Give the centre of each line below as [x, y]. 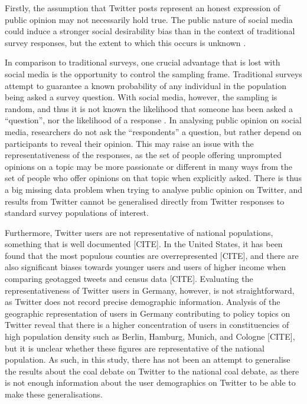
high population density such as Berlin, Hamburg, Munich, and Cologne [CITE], [150, 336]
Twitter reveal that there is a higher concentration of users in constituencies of [147, 325]
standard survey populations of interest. [77, 213]
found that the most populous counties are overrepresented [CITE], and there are [152, 255]
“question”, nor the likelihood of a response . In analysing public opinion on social [153, 120]
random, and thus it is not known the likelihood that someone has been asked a [149, 108]
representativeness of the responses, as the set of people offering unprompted [143, 155]
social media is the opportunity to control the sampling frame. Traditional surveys [153, 73]
